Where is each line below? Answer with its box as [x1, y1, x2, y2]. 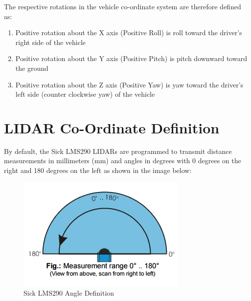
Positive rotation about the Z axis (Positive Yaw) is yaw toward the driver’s [15, 79, 244, 89]
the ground [15, 63, 48, 73]
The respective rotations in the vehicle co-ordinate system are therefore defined [4, 1, 241, 11]
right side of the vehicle [15, 37, 86, 47]
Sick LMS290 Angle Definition [23, 288, 114, 298]
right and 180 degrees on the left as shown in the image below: [4, 165, 192, 175]
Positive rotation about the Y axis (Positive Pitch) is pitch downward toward [15, 53, 247, 64]
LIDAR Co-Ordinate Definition [4, 117, 220, 137]
